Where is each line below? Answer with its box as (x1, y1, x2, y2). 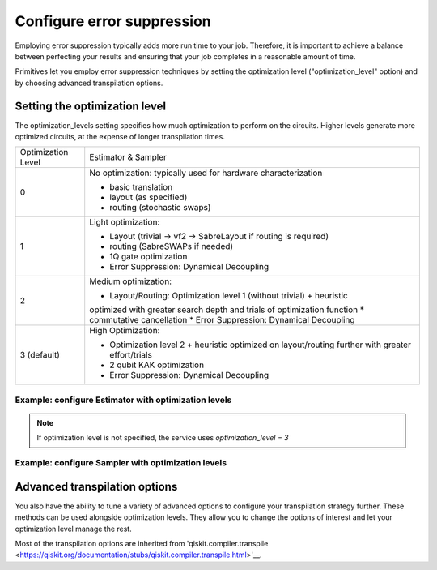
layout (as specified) (109, 191, 188, 203)
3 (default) (19, 349, 61, 361)
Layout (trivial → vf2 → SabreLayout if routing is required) (109, 231, 329, 242)
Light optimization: (89, 216, 160, 228)
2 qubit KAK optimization (109, 359, 205, 371)
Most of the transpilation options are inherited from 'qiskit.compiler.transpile (15, 539, 269, 548)
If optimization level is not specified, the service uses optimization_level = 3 (36, 433, 289, 443)
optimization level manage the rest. (15, 524, 133, 534)
